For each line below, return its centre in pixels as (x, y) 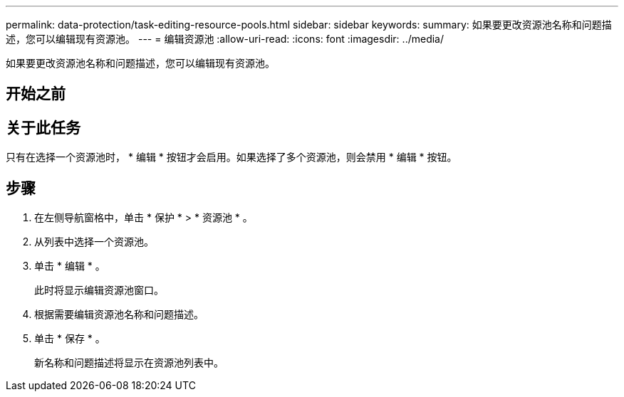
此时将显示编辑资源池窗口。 (99, 290)
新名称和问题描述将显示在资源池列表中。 (129, 363)
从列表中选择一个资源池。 (94, 242)
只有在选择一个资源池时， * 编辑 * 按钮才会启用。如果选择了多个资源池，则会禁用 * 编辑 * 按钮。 (232, 157)
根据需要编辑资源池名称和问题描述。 (119, 314)
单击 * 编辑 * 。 (70, 266)
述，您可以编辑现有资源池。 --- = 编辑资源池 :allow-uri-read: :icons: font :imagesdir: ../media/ (225, 39)
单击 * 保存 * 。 (70, 339)
